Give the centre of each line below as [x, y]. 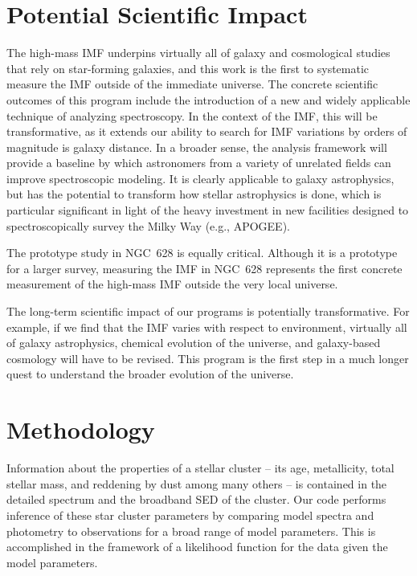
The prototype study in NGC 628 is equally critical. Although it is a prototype [202, 253]
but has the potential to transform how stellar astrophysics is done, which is [194, 194]
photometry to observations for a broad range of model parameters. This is [191, 531]
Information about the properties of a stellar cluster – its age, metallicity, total [200, 468]
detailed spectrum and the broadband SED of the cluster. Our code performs [196, 499]
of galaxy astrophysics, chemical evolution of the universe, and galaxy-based [194, 343]
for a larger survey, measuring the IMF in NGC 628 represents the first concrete [204, 268]
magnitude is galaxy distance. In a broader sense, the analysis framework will [197, 147]
